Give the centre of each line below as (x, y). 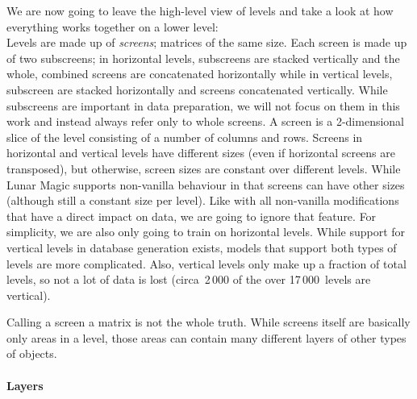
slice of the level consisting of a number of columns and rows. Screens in (185, 137)
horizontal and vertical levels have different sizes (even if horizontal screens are (201, 153)
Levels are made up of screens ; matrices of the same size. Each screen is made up (207, 42)
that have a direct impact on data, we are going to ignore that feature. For (192, 216)
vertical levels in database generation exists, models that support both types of (202, 247)
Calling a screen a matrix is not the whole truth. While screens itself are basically (208, 322)
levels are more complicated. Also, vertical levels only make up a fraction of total (206, 263)
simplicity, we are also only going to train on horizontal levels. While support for (206, 232)
